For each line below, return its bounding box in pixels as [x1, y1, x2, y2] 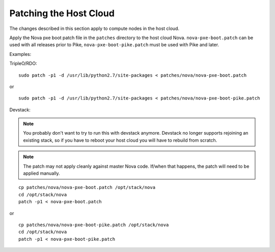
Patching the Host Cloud [9, 8, 115, 19]
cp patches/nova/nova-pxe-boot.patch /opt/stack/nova [18, 184, 155, 191]
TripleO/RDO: [9, 60, 38, 67]
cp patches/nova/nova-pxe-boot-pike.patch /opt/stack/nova [18, 222, 169, 228]
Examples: [9, 51, 32, 57]
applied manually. [23, 170, 61, 176]
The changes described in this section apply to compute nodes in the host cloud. [9, 25, 179, 31]
